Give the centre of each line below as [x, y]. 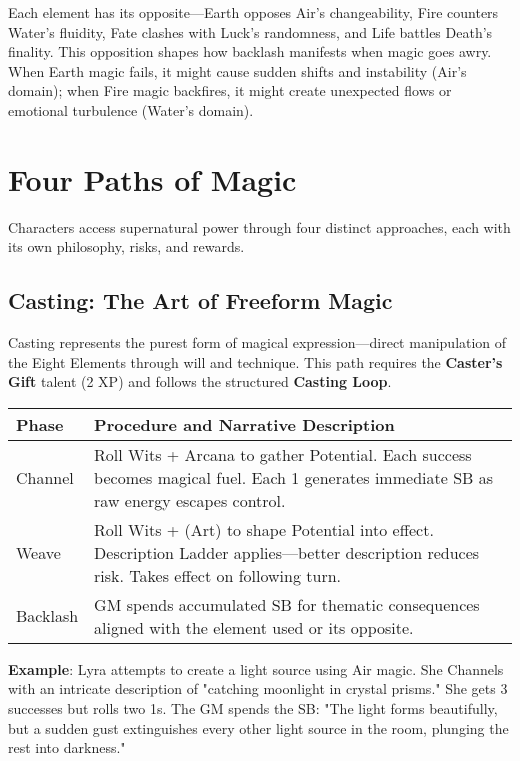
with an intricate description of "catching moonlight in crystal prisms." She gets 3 [258, 688]
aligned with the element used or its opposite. [254, 627]
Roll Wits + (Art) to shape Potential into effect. [264, 529]
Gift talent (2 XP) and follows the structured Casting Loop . [200, 381]
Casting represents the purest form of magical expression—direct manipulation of [257, 342]
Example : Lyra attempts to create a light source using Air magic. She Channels [256, 668]
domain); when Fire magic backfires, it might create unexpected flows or [230, 90]
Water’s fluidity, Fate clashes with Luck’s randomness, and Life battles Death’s [250, 31]
